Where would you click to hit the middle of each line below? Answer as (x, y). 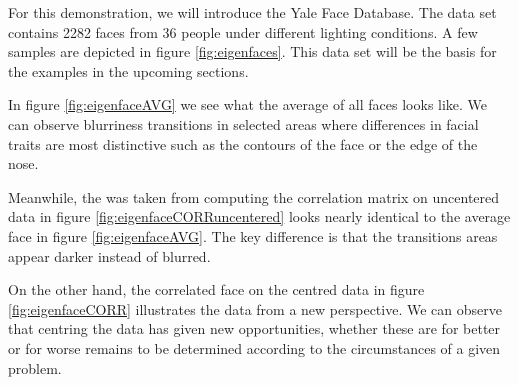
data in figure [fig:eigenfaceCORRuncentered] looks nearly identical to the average (259, 216)
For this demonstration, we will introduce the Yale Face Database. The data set (252, 12)
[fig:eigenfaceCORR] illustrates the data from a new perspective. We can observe (255, 308)
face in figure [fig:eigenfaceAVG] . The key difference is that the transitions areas (253, 235)
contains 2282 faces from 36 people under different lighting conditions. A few (243, 31)
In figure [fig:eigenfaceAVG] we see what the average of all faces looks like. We (248, 104)
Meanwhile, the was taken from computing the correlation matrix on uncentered (254, 196)
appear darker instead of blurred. (109, 255)
